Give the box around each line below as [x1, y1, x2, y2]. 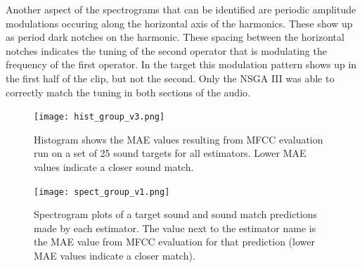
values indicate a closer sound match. [34, 160, 194, 174]
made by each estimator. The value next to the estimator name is [34, 220, 316, 235]
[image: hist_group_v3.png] [34, 112, 165, 122]
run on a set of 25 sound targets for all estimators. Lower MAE [34, 146, 306, 160]
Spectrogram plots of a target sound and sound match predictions [34, 207, 317, 222]
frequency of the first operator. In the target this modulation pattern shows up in [6, 57, 357, 72]
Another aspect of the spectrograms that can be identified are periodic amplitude [6, 2, 356, 16]
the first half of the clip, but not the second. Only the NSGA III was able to [6, 70, 335, 85]
